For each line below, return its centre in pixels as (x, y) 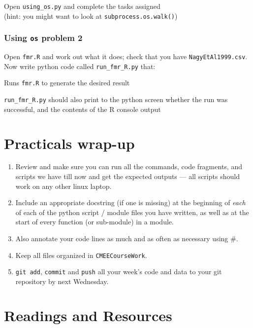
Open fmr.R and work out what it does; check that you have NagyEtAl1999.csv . (126, 56)
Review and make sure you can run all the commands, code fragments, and (129, 166)
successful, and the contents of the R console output (82, 109)
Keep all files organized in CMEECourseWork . (81, 255)
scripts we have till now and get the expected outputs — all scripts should (127, 176)
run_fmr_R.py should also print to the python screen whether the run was (116, 99)
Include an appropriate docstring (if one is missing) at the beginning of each (130, 202)
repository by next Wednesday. (62, 281)
